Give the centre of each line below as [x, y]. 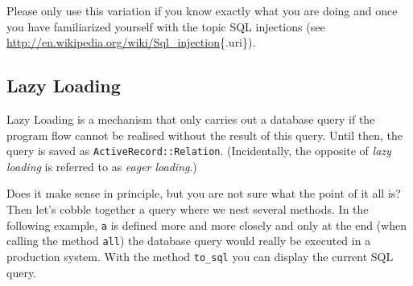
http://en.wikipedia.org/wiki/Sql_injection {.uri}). [131, 42]
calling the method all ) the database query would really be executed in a [189, 241]
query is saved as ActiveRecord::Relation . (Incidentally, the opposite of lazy [199, 151]
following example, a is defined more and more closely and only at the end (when [207, 225]
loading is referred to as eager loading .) [102, 166]
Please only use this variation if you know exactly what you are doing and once [202, 10]
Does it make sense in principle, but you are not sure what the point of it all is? [204, 193]
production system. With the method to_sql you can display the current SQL [200, 256]
